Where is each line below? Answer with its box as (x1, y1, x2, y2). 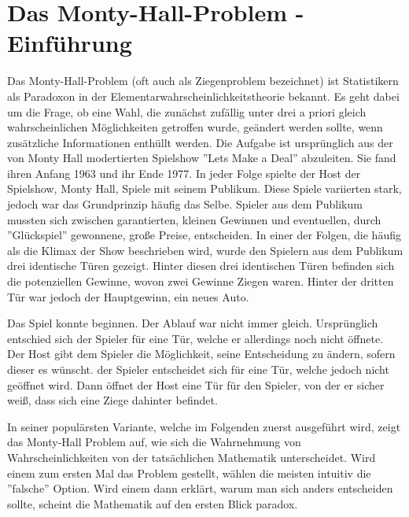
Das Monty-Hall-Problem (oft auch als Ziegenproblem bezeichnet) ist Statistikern (7, 72, 399, 89)
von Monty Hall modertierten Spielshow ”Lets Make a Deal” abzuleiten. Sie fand (7, 150, 396, 166)
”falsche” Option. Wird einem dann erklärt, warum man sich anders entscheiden (7, 480, 393, 497)
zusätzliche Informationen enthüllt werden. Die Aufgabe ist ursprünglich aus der (7, 134, 393, 150)
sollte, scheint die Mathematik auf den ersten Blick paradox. (7, 495, 298, 511)
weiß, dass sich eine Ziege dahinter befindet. (7, 392, 218, 408)
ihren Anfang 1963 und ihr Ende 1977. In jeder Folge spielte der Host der (7, 164, 361, 181)
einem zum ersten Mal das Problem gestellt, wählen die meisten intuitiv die (7, 464, 371, 481)
